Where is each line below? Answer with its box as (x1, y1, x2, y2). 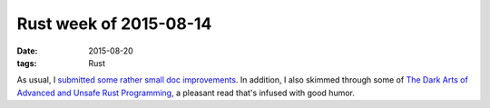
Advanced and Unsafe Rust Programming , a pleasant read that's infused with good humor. (16, 87, 356, 98)
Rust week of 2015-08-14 (16, 14, 212, 34)
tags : (16, 57, 37, 68)
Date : (16, 45, 38, 56)
